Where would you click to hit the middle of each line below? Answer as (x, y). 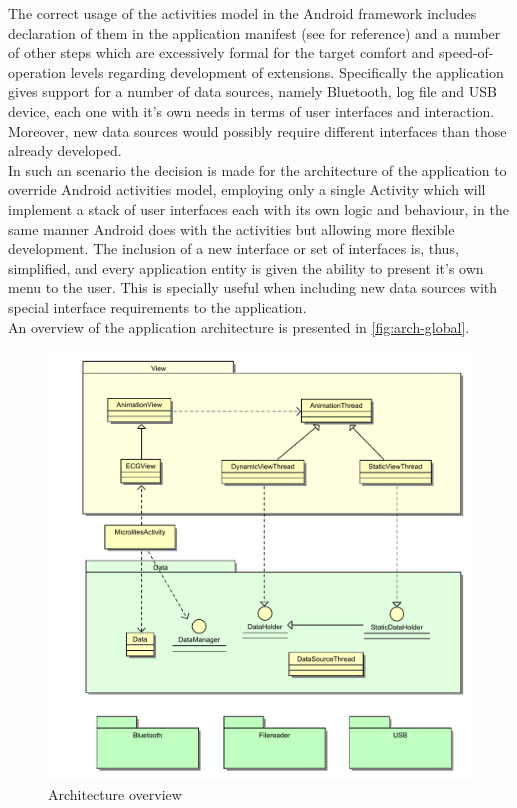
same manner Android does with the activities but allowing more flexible (231, 228)
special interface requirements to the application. (157, 306)
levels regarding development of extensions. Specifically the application (287, 71)
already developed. (65, 150)
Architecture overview (115, 793)
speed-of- (466, 52)
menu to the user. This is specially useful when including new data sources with (253, 287)
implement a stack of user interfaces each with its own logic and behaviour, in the (258, 208)
